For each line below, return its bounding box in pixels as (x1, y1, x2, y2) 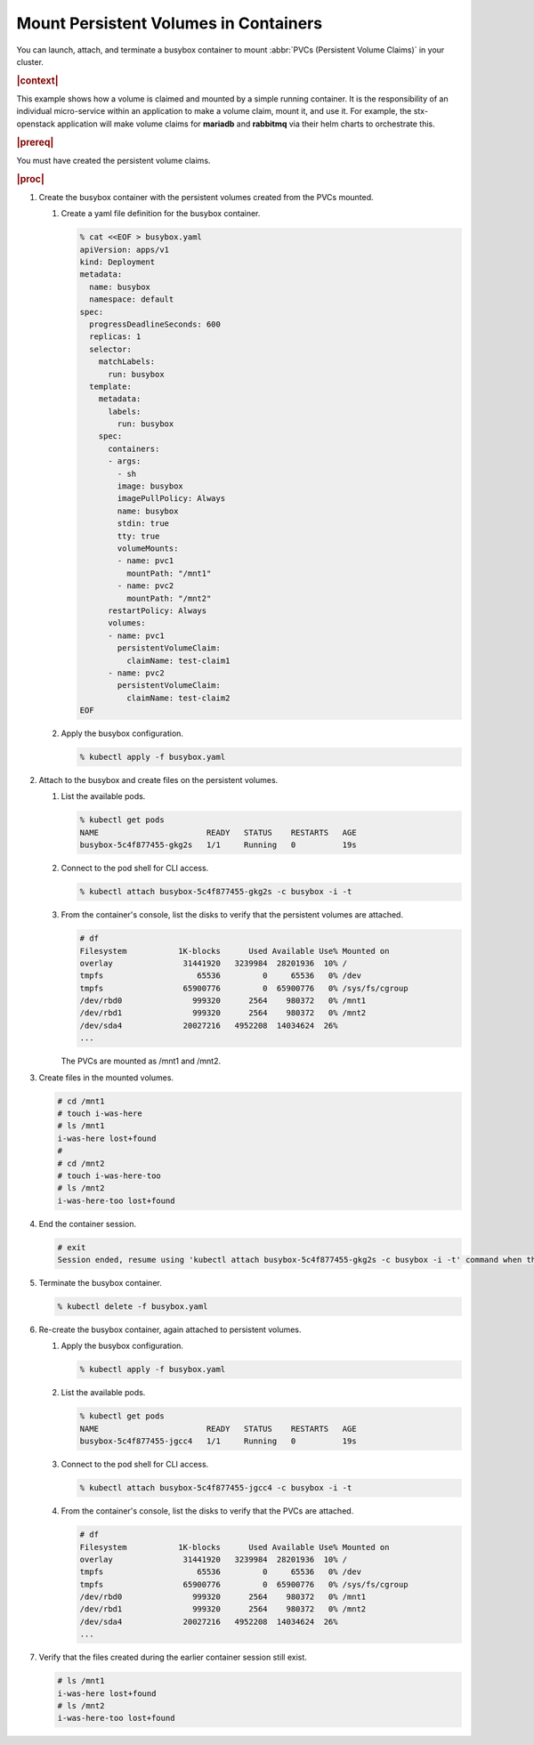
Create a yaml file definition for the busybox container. (61, 208, 261, 219)
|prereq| (16, 136, 54, 149)
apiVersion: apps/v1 (79, 245, 169, 254)
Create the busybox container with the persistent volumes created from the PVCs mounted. (38, 191, 374, 202)
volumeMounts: (117, 544, 179, 553)
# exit (57, 1242, 86, 1252)
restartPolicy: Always (108, 605, 207, 616)
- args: (108, 456, 142, 466)
